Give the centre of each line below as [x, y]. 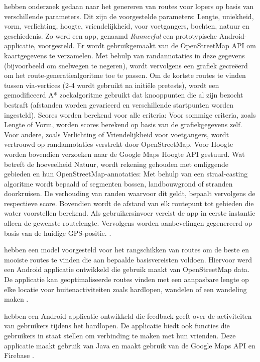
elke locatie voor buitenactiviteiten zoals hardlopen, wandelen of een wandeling [125, 289]
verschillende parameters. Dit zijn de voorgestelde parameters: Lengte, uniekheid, [129, 16]
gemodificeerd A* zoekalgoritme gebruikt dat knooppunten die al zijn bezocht [124, 95]
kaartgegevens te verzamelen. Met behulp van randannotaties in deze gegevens [124, 55]
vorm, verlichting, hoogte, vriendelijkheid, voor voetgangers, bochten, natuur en [127, 26]
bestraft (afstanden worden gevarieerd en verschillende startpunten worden [119, 104]
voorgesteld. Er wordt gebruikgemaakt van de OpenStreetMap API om [147, 46]
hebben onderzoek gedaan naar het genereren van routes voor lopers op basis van [129, 6]
